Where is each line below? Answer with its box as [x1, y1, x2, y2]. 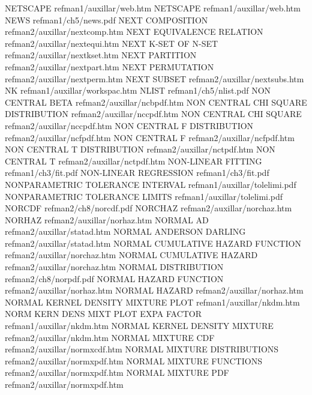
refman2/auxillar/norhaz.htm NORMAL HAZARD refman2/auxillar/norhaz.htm [5, 284, 304, 297]
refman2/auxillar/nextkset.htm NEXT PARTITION [5, 49, 197, 61]
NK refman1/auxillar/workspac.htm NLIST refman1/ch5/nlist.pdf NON [5, 84, 271, 97]
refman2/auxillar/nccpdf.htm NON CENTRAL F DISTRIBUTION [5, 119, 254, 131]
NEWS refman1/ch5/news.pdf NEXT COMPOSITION [5, 13, 208, 26]
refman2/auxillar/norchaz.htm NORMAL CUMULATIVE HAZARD [5, 249, 258, 261]
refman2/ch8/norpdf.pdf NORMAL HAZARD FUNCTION [5, 272, 224, 285]
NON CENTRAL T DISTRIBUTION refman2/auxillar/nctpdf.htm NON [5, 143, 275, 155]
